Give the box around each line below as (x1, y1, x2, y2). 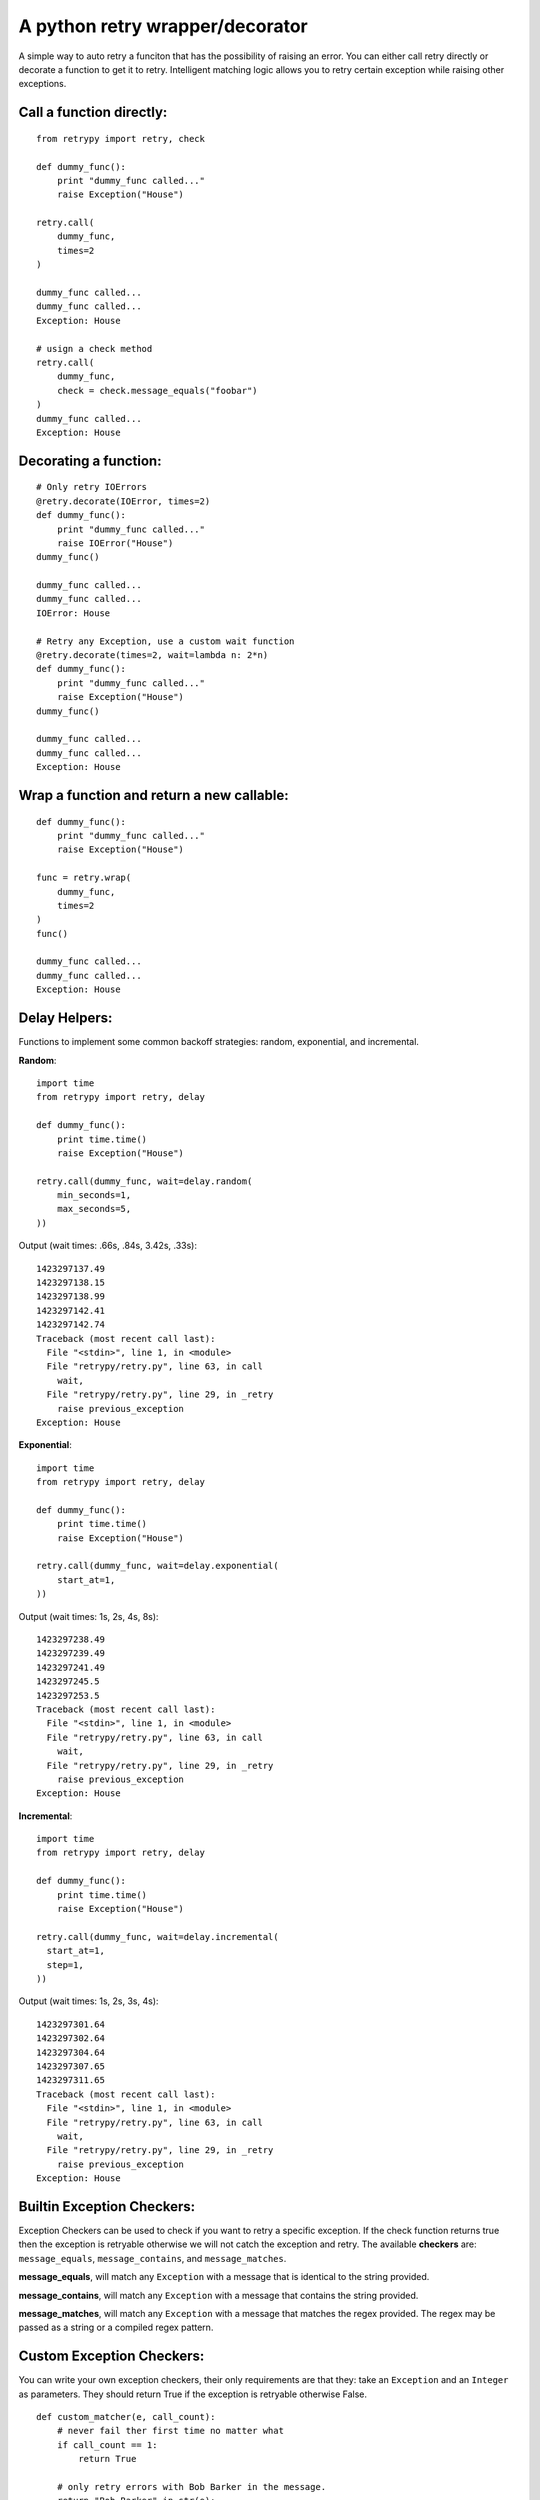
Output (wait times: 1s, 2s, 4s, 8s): (18, 1610, 159, 1622)
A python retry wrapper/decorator (18, 15, 309, 37)
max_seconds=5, (56, 1203, 132, 1215)
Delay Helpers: (18, 1010, 113, 1027)
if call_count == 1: (56, 2439, 158, 2450)
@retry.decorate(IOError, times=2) (36, 495, 211, 507)
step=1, (46, 1959, 84, 1970)
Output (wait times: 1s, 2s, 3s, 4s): (18, 1995, 159, 2007)
